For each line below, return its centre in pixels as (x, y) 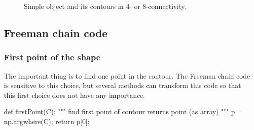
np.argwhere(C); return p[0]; (47, 121)
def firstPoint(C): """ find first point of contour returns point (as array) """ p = (123, 111)
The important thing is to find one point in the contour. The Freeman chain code (127, 75)
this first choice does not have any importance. (74, 95)
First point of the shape (52, 57)
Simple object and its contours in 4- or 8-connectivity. (105, 6)
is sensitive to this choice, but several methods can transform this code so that (123, 85)
